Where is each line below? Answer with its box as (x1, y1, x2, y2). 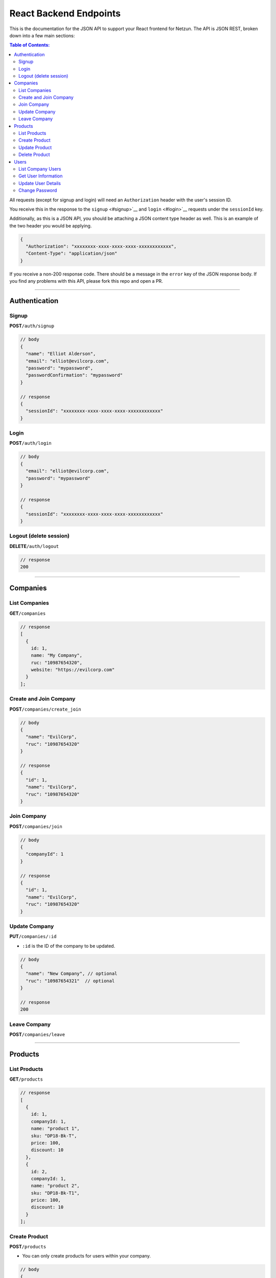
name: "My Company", (31, 652, 83, 658)
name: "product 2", (31, 1183, 80, 1189)
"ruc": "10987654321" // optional (26, 978, 115, 984)
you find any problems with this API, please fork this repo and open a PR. (9, 278, 163, 284)
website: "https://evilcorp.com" (31, 667, 115, 673)
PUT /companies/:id (9, 933, 57, 940)
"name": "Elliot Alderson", (26, 351, 96, 357)
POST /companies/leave (9, 1032, 65, 1038)
